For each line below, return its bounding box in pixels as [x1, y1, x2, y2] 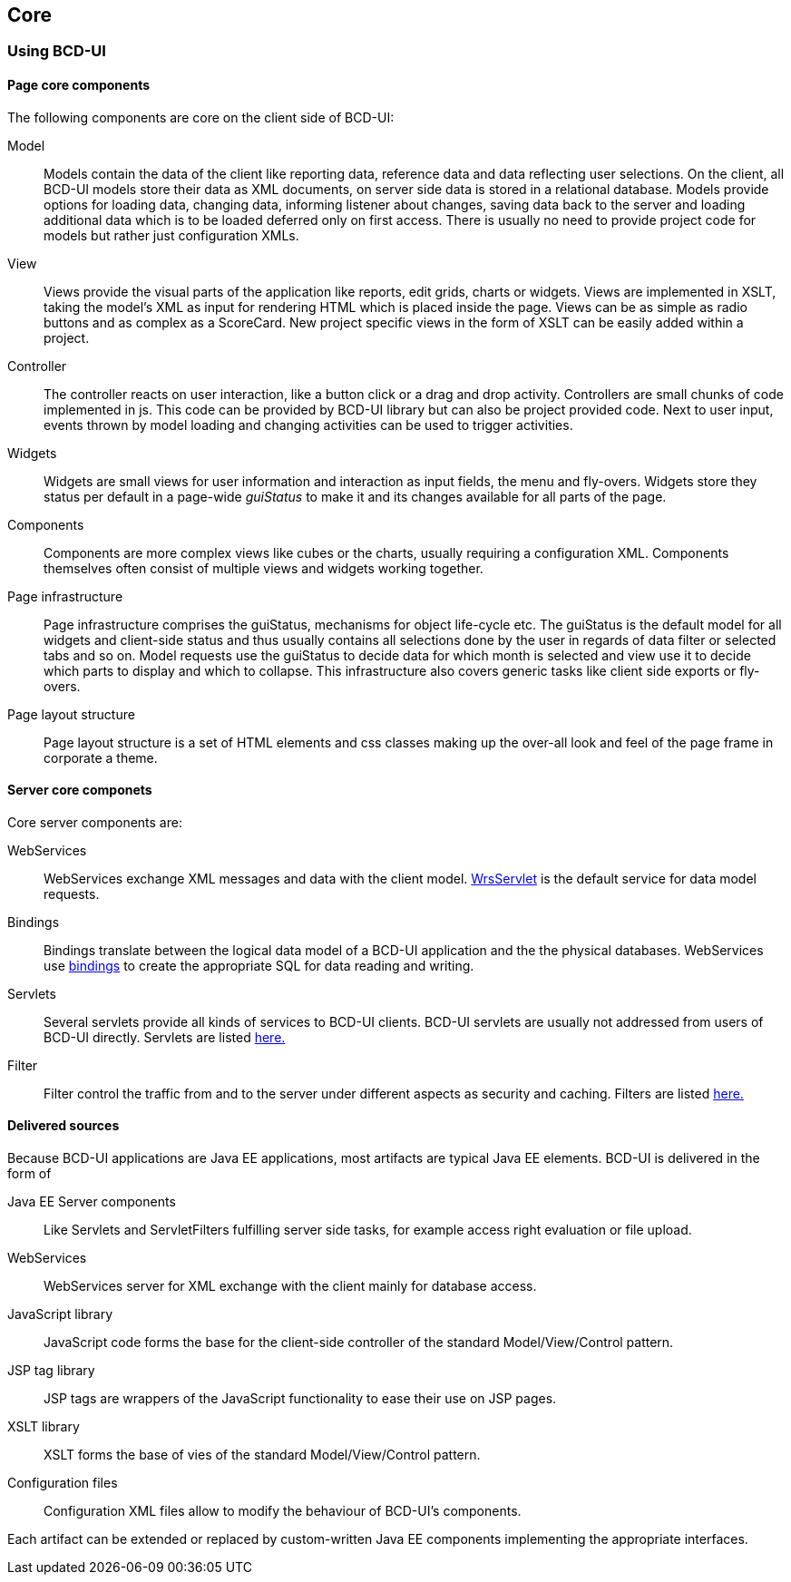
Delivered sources [7, 1118, 120, 1134]
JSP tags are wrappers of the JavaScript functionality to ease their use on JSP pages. [44, 1391, 557, 1407]
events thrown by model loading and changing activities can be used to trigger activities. [44, 416, 573, 433]
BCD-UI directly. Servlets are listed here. [44, 1029, 286, 1045]
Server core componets [7, 782, 152, 798]
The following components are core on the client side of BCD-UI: [7, 109, 395, 125]
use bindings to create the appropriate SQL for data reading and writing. [44, 957, 474, 973]
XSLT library [7, 1419, 80, 1435]
